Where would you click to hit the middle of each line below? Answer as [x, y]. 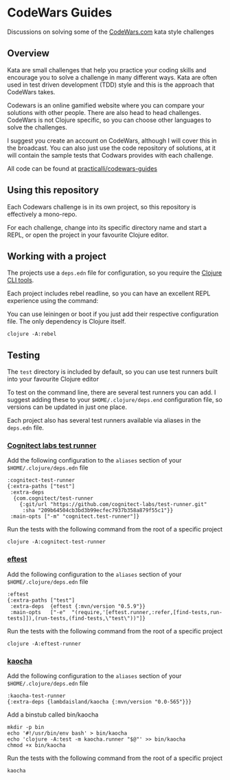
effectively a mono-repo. [42, 214]
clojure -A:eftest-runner [44, 644]
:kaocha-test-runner [37, 696]
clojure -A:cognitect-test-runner [57, 542]
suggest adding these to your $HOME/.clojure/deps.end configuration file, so [115, 400]
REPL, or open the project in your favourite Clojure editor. [88, 235]
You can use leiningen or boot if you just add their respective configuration [113, 314]
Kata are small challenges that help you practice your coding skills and [107, 70]
